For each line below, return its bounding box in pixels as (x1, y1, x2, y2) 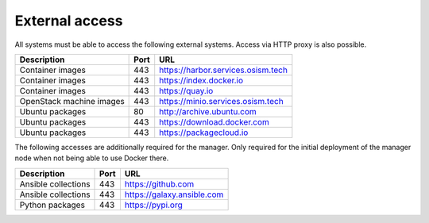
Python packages (19, 199, 85, 210)
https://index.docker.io (159, 75, 244, 86)
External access (14, 12, 123, 29)
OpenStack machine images (19, 95, 125, 106)
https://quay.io (159, 85, 214, 96)
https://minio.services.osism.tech (159, 95, 284, 106)
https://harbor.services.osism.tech (159, 64, 288, 75)
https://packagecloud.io (159, 127, 249, 138)
